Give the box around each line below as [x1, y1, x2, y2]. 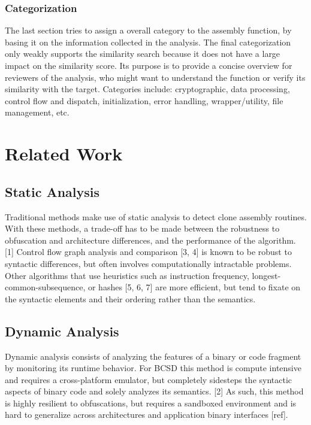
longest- [252, 269, 281, 281]
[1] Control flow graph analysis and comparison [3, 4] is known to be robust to [5, 245, 292, 258]
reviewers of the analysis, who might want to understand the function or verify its [5, 71, 306, 83]
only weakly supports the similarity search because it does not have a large [5, 47, 280, 60]
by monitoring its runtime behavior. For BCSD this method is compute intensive [5, 362, 301, 374]
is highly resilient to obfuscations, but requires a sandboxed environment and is [5, 396, 297, 409]
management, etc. [5, 106, 70, 119]
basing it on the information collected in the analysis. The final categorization [5, 35, 291, 48]
